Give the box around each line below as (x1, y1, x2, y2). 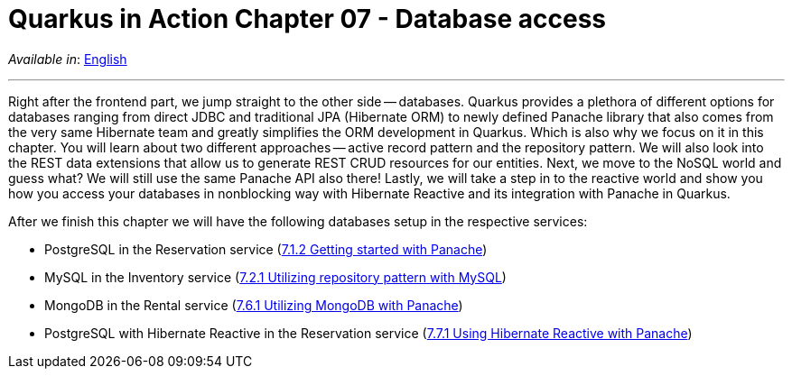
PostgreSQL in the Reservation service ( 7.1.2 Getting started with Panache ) (44, 241, 488, 257)
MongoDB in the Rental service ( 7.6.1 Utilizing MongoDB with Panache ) (44, 297, 463, 313)
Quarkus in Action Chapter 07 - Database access (8, 4, 606, 34)
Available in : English (8, 50, 127, 67)
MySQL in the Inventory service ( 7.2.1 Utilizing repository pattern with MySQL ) (44, 269, 507, 285)
